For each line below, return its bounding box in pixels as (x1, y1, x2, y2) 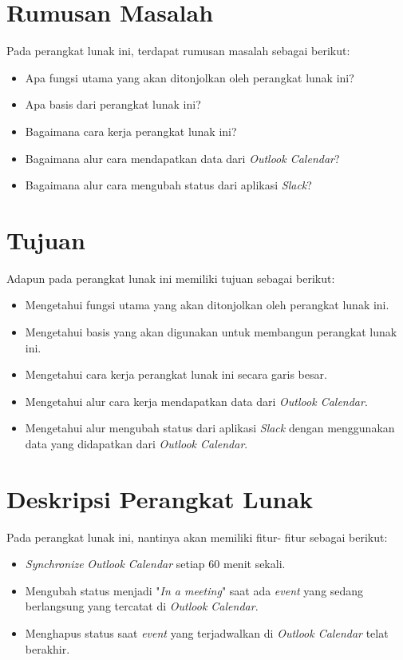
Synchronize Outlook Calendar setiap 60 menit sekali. (25, 555, 286, 572)
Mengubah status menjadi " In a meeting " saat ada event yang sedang (25, 582, 364, 598)
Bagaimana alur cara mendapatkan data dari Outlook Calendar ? (25, 149, 340, 166)
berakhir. (25, 640, 70, 657)
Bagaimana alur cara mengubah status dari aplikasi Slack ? (25, 177, 312, 193)
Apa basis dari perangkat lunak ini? (25, 96, 201, 113)
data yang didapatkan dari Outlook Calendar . (25, 435, 248, 451)
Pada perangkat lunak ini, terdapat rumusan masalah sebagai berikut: (6, 42, 350, 59)
